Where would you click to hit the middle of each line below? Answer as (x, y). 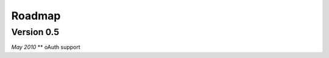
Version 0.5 (35, 32)
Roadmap (36, 16)
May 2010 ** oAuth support (46, 47)
